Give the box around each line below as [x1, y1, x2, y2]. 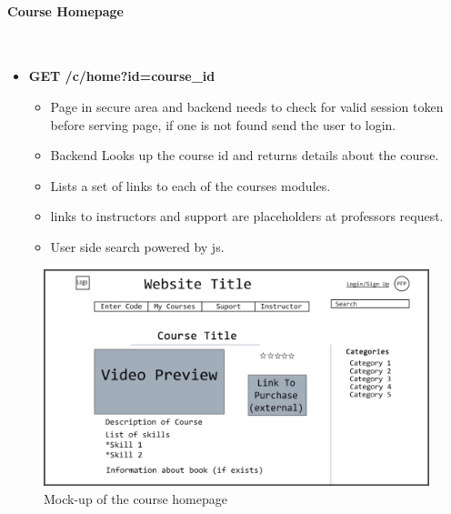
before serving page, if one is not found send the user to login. [50, 115, 396, 134]
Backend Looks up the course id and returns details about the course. [50, 146, 439, 165]
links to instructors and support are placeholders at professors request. [50, 207, 444, 226]
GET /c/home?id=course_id [28, 66, 215, 86]
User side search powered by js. [50, 237, 225, 256]
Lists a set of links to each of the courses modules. [50, 176, 331, 195]
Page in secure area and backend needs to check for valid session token [50, 96, 444, 116]
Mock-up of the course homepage [44, 489, 227, 508]
